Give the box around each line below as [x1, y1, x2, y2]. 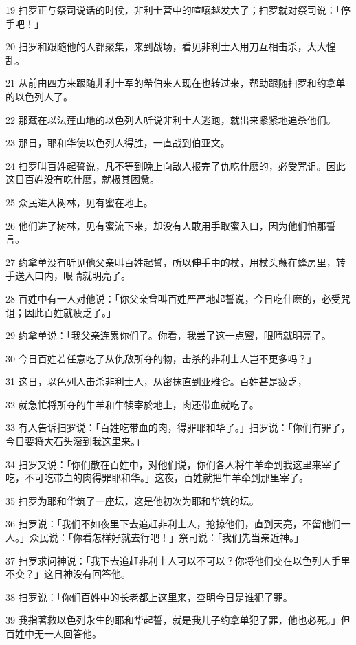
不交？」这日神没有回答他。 [5, 567, 131, 581]
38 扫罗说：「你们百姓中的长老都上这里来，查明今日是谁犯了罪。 [5, 589, 293, 604]
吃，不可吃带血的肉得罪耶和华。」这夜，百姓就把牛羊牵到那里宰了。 [5, 470, 309, 485]
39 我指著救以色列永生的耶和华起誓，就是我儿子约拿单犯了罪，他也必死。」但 [5, 613, 351, 627]
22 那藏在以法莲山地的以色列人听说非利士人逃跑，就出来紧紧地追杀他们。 [5, 112, 336, 127]
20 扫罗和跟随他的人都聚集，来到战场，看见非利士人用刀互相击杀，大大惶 [5, 39, 336, 54]
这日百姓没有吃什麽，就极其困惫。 [5, 172, 159, 186]
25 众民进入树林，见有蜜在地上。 [5, 195, 153, 209]
